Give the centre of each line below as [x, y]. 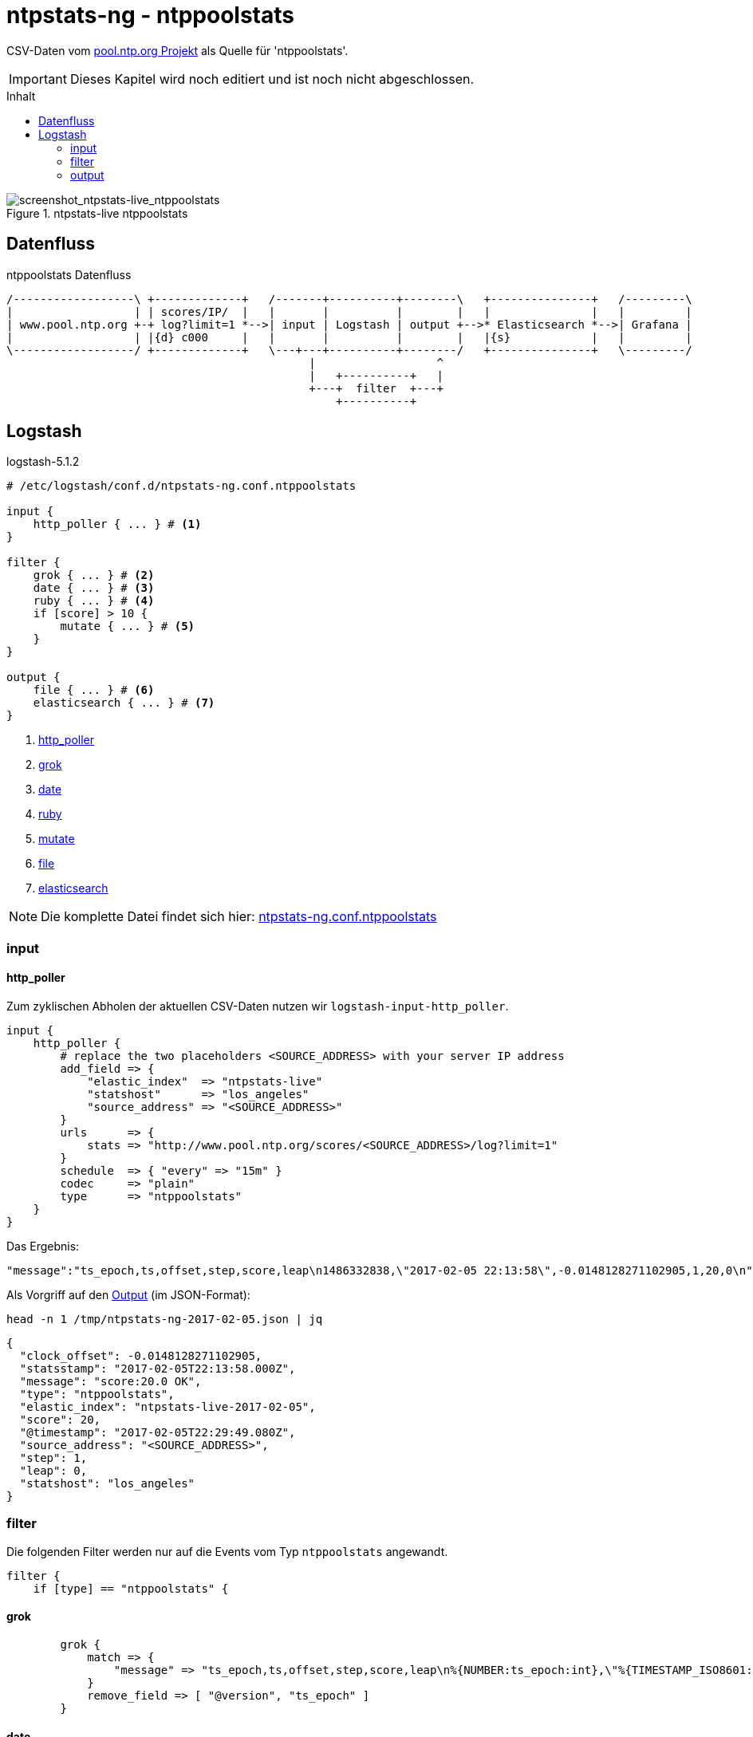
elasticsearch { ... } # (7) [124, 703]
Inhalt [21, 96]
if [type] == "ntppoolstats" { [131, 1588]
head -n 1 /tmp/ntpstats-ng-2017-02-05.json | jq [165, 1319]
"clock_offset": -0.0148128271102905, [141, 1356]
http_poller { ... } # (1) [117, 524]
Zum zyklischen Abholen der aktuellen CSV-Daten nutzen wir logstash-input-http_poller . [258, 1006]
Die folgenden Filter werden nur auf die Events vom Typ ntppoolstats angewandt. [227, 1551]
